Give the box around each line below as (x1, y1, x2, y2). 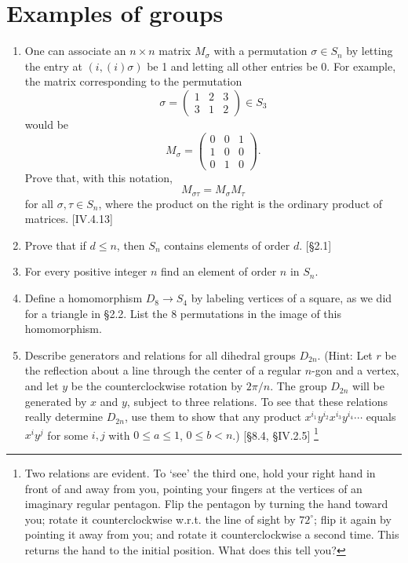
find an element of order (161, 263, 277, 280)
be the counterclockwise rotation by (71, 378, 243, 394)
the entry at (24, 57, 82, 74)
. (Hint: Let (317, 346, 373, 363)
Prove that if (24, 236, 86, 253)
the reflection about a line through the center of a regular (24, 362, 301, 378)
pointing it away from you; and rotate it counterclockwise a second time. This (24, 526, 399, 543)
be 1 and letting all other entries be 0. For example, (147, 57, 396, 74)
